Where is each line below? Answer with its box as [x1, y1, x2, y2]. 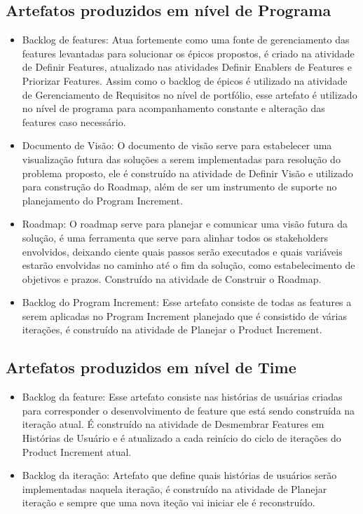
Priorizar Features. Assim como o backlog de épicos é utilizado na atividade [22, 73, 348, 88]
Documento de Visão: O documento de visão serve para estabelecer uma [22, 138, 332, 153]
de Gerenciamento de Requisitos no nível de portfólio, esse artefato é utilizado [22, 87, 357, 102]
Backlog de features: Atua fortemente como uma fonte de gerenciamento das [22, 32, 350, 47]
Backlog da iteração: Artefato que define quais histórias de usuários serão [22, 468, 337, 482]
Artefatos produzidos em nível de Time [6, 356, 296, 378]
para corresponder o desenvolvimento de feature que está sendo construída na [22, 403, 355, 417]
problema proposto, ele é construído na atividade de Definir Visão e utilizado [22, 165, 353, 180]
